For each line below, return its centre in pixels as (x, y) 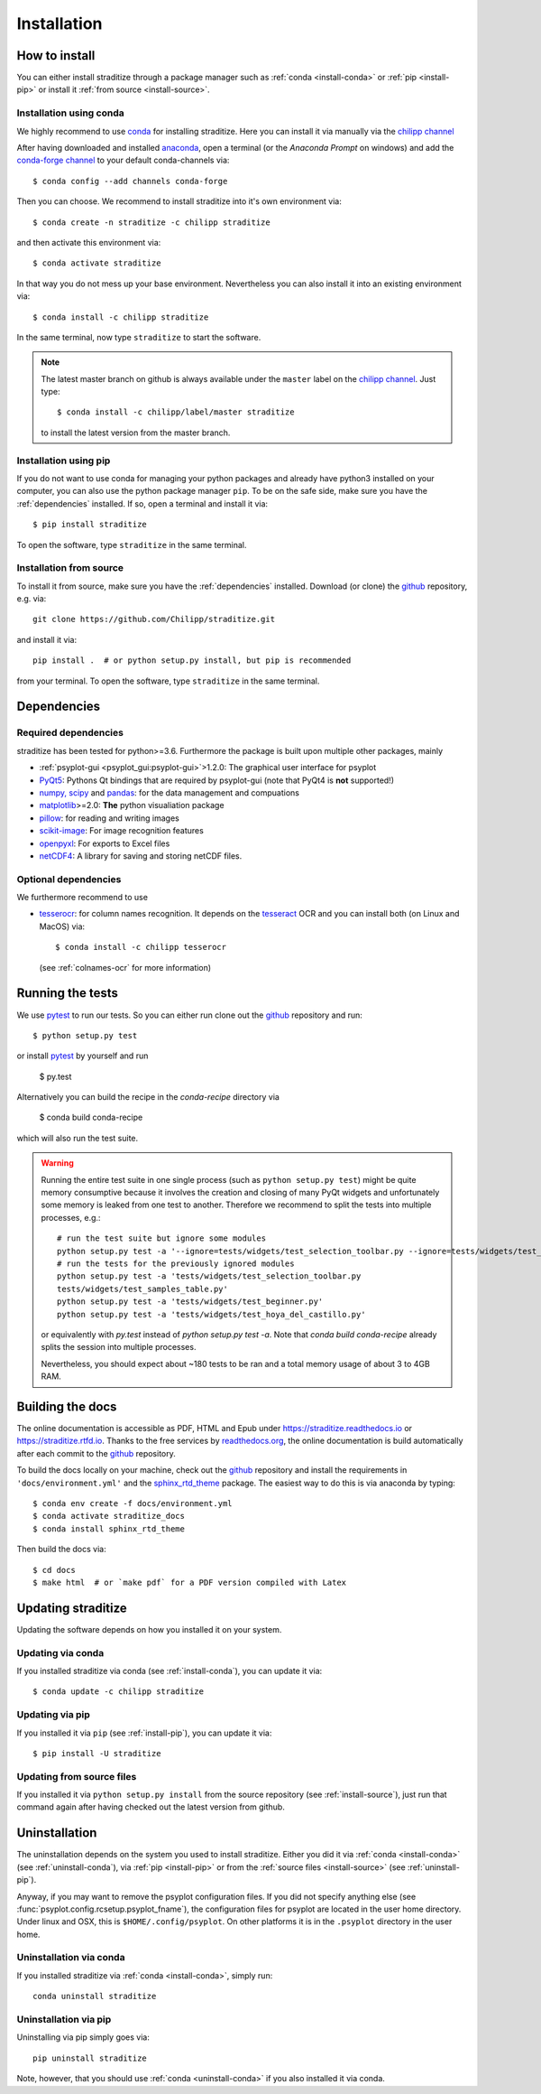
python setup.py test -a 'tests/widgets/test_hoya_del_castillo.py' (211, 1314)
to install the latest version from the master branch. (136, 433)
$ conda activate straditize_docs (109, 1516)
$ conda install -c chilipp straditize (121, 317)
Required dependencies (70, 733)
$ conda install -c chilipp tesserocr (141, 947)
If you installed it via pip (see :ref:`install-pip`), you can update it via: (144, 1733)
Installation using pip (64, 461)
